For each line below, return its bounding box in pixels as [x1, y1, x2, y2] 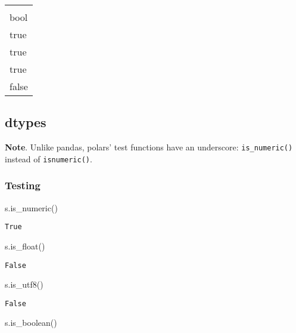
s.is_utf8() [5, 278, 43, 291]
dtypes [5, 113, 46, 131]
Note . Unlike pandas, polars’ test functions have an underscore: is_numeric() [5, 141, 293, 153]
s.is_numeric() [5, 201, 58, 214]
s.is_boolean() [5, 316, 57, 329]
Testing [5, 178, 40, 193]
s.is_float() [5, 239, 45, 252]
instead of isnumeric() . [5, 152, 92, 165]
